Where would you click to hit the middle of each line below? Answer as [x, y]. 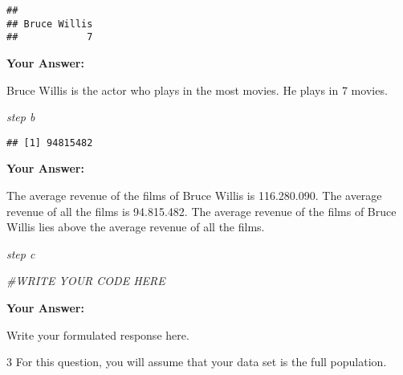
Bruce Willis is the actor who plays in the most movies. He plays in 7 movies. [197, 90]
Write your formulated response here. [98, 334]
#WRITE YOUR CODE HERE [86, 281]
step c [21, 253]
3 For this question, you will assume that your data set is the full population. [197, 362]
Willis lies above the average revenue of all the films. [136, 227]
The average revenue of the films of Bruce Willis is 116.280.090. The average [194, 195]
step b [21, 117]
